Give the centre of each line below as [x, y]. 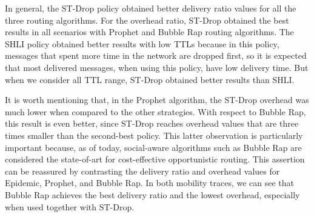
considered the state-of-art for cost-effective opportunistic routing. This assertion [155, 159]
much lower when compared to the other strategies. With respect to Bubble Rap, [155, 111]
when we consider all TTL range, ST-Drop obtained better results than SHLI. [150, 79]
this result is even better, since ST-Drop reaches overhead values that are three [152, 123]
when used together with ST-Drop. [70, 206]
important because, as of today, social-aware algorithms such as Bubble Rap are [153, 147]
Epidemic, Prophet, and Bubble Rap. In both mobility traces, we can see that [150, 183]
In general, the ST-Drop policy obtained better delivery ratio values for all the [151, 8]
